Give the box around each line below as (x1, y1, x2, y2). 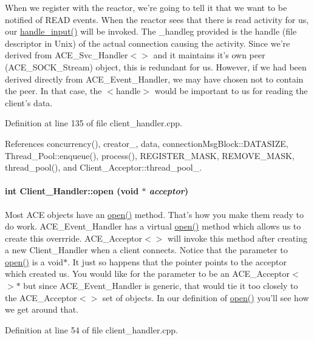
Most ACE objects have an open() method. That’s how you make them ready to (5, 208, 304, 220)
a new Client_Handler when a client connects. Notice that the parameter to (5, 243, 288, 256)
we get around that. (5, 303, 78, 316)
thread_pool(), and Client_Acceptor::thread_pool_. (5, 161, 202, 174)
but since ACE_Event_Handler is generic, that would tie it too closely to (23, 279, 298, 292)
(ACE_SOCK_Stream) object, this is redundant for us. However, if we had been (5, 60, 307, 73)
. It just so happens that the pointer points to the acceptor (67, 255, 287, 268)
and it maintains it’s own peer (153, 49, 265, 61)
